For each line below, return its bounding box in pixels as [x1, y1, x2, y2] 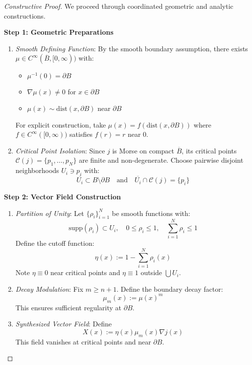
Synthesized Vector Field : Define [15, 319, 112, 329]
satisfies [69, 129, 92, 139]
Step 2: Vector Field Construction [4, 191, 121, 201]
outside [140, 267, 162, 278]
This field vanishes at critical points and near [15, 336, 151, 346]
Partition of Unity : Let [15, 208, 84, 218]
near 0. [127, 129, 149, 139]
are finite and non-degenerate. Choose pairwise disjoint [79, 155, 244, 165]
